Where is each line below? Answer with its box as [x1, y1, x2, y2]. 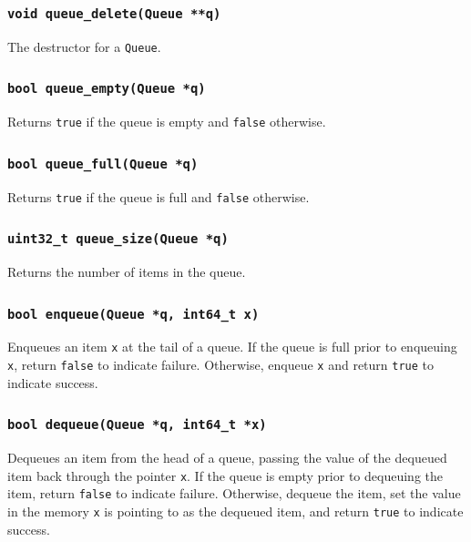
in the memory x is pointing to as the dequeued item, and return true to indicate [7, 502, 464, 521]
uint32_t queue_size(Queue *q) [7, 231, 229, 247]
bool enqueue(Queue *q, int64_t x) [7, 306, 260, 322]
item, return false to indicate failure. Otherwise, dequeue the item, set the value [7, 484, 461, 503]
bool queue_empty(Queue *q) [7, 81, 206, 97]
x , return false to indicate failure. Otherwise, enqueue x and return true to [7, 355, 435, 374]
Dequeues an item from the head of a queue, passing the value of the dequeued [7, 448, 447, 467]
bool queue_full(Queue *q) [7, 156, 199, 171]
